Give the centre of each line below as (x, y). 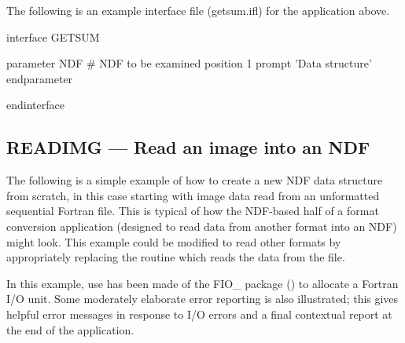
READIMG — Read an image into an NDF (188, 147)
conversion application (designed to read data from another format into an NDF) (202, 226)
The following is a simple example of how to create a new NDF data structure (195, 180)
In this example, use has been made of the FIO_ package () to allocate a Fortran (202, 283)
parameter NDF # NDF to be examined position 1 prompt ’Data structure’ (189, 63)
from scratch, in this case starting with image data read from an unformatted (193, 195)
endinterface (35, 105)
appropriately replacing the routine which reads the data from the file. (176, 257)
